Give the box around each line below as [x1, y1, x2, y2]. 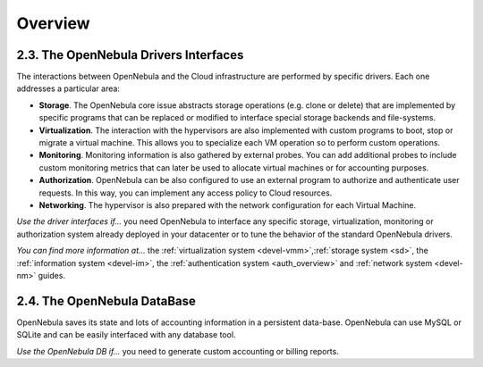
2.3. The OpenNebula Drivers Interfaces [16, 47, 244, 63]
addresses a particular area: [16, 83, 121, 94]
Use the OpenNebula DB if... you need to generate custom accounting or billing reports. [16, 346, 339, 356]
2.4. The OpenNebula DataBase [16, 293, 197, 308]
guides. [38, 270, 66, 280]
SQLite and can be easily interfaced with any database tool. [16, 329, 236, 340]
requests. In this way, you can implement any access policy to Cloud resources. [38, 188, 333, 198]
